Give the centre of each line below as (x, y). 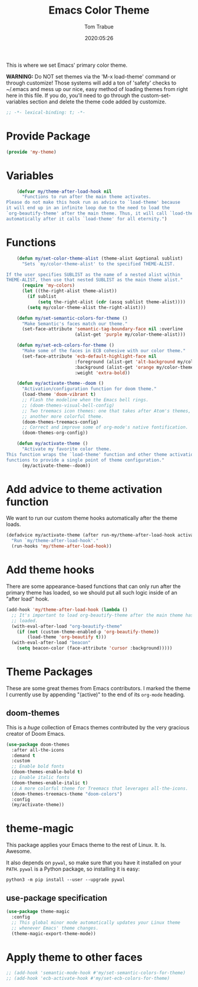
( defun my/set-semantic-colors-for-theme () (72, 318)
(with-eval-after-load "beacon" (51, 643)
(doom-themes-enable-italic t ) (50, 783)
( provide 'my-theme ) (32, 152)
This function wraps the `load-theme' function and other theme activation (101, 454)
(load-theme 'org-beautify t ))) (67, 637)
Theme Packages (49, 672)
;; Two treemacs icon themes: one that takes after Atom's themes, (106, 411)
